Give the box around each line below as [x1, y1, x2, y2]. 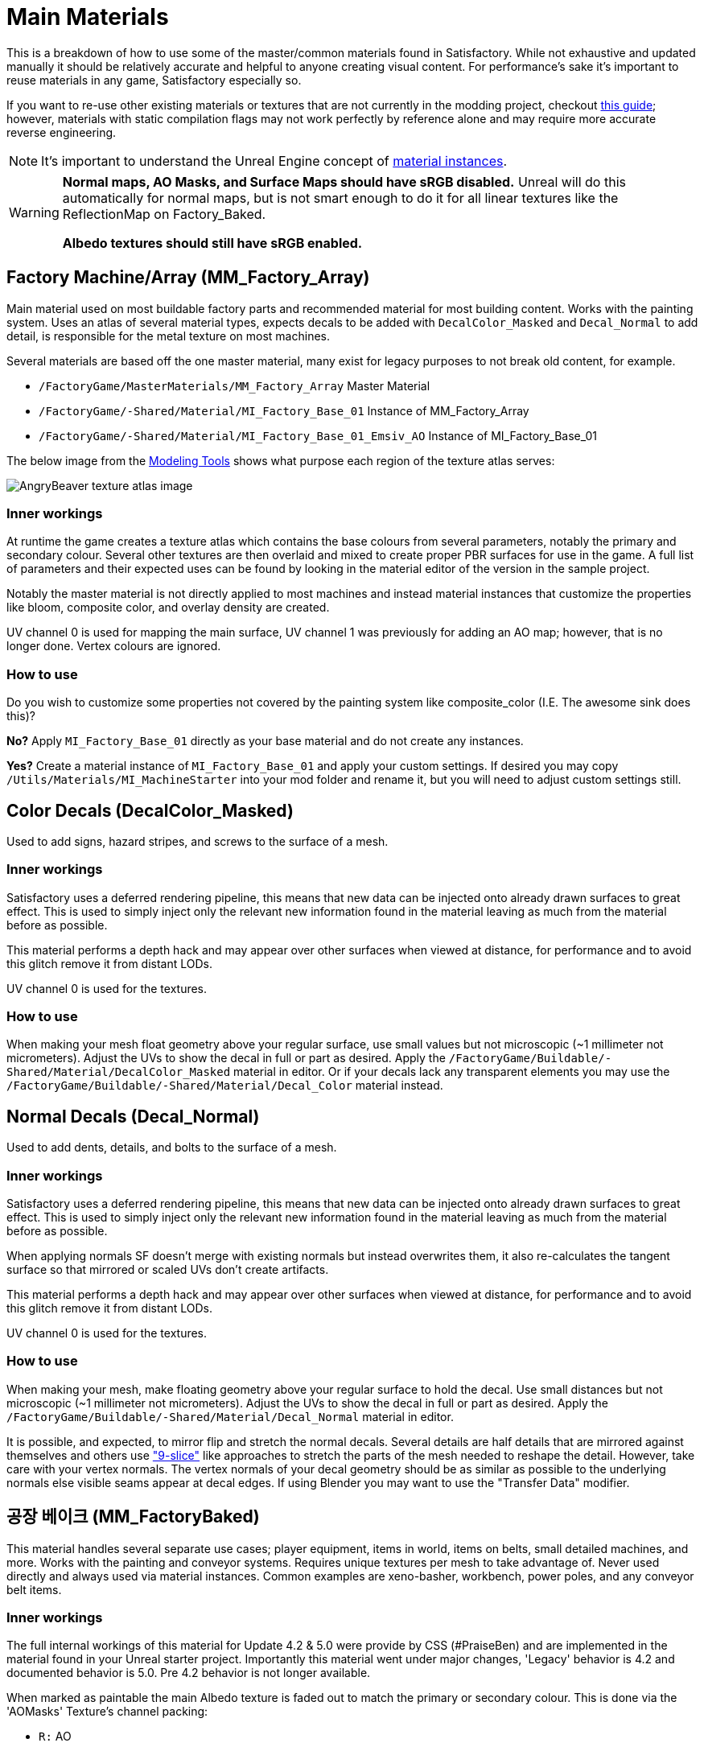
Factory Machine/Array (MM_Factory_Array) [6, 267, 370, 288]
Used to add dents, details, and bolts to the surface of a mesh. [6, 1140, 337, 1155]
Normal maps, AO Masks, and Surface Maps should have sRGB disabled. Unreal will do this [62, 173, 626, 190]
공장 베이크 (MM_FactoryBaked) [6, 1506, 260, 1527]
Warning [9, 204, 60, 220]
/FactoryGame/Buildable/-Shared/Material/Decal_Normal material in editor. [6, 1409, 454, 1424]
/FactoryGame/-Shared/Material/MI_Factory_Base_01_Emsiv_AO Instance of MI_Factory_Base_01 [39, 428, 598, 443]
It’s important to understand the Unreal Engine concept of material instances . [41, 152, 508, 169]
